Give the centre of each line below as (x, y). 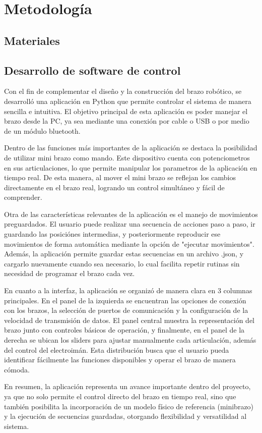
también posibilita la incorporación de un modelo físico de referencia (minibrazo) (129, 406)
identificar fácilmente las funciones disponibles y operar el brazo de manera (120, 360)
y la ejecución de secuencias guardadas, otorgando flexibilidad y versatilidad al (125, 416)
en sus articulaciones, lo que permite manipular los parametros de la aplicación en (131, 167)
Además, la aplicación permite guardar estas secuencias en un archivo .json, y (124, 254)
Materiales (32, 40)
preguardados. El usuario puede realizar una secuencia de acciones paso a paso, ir (130, 224)
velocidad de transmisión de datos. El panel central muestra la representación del (129, 320)
